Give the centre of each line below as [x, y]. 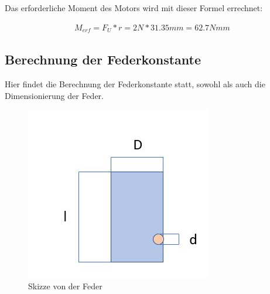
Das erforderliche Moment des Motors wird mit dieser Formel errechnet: [134, 8]
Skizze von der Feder [65, 286]
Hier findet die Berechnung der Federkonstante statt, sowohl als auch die [135, 84]
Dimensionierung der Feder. [54, 95]
